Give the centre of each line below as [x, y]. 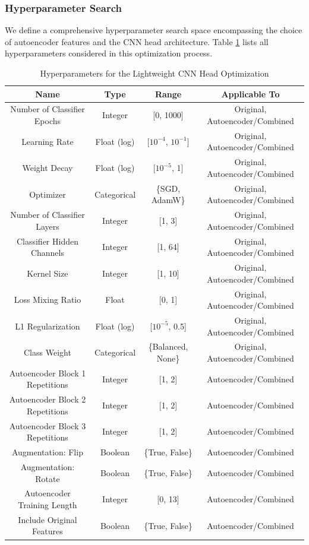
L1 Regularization [48, 326]
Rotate [48, 478]
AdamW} [168, 200]
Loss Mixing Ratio [48, 300]
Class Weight [48, 352]
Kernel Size [48, 273]
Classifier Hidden [47, 241]
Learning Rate [48, 141]
